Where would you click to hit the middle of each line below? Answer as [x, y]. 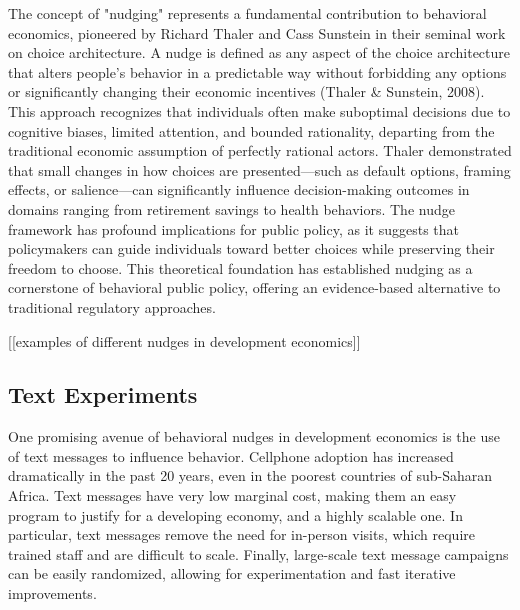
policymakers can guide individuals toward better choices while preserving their [251, 248]
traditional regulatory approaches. [112, 306]
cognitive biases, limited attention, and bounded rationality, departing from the [251, 130]
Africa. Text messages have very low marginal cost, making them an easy [232, 495]
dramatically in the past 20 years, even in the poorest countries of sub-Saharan [250, 475]
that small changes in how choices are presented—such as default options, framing [259, 169]
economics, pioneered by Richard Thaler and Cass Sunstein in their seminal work [257, 32]
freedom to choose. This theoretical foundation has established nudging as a [240, 267]
